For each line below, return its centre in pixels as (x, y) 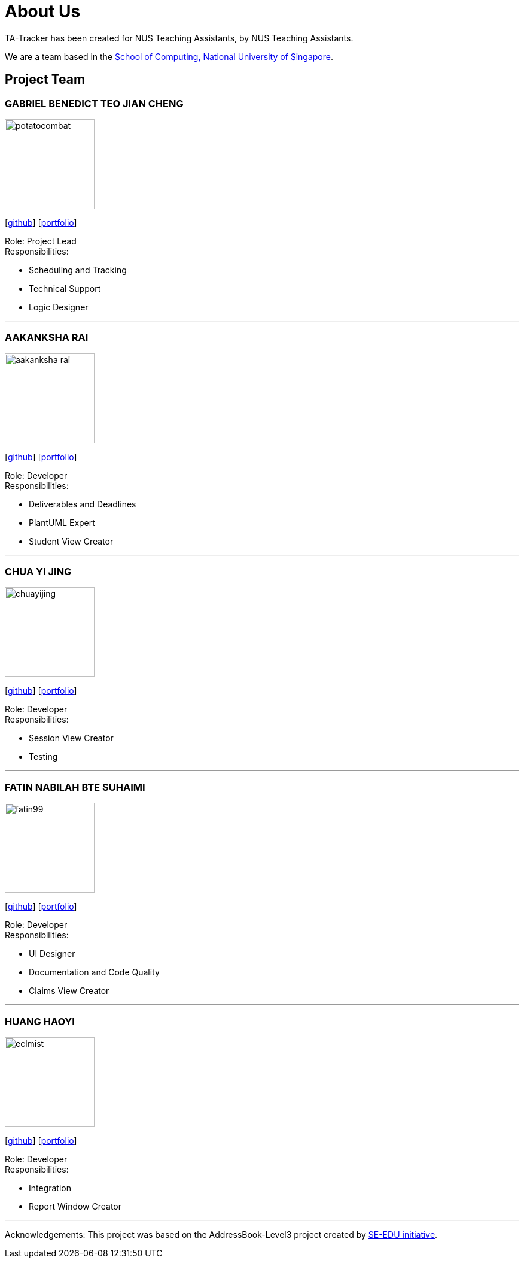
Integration (50, 1188)
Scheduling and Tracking (78, 270)
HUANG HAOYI (40, 1021)
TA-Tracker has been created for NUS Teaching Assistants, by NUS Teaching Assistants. (179, 38)
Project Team (45, 80)
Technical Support (65, 288)
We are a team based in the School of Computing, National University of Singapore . (169, 56)
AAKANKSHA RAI (47, 338)
